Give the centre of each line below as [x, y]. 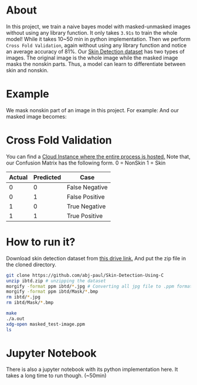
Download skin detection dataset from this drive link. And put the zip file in [96, 258]
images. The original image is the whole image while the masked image [92, 58]
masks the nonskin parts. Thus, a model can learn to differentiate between [96, 64]
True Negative [86, 206]
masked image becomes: [36, 116]
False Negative [87, 187]
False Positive [86, 196]
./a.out [16, 319]
